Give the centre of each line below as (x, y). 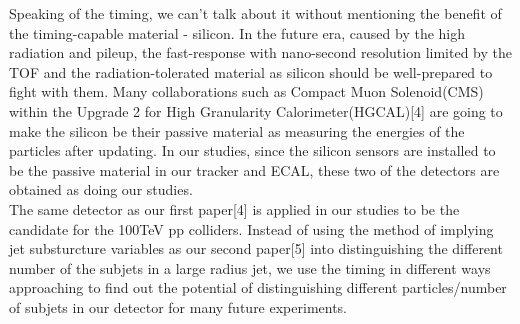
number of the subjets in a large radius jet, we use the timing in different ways (250, 267)
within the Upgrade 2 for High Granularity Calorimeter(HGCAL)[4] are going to (256, 110)
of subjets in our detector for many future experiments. (178, 306)
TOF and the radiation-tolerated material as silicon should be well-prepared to (251, 71)
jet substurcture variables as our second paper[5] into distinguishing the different (256, 248)
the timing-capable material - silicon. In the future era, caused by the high (237, 32)
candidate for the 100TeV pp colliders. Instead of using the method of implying (251, 228)
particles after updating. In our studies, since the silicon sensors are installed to (252, 150)
